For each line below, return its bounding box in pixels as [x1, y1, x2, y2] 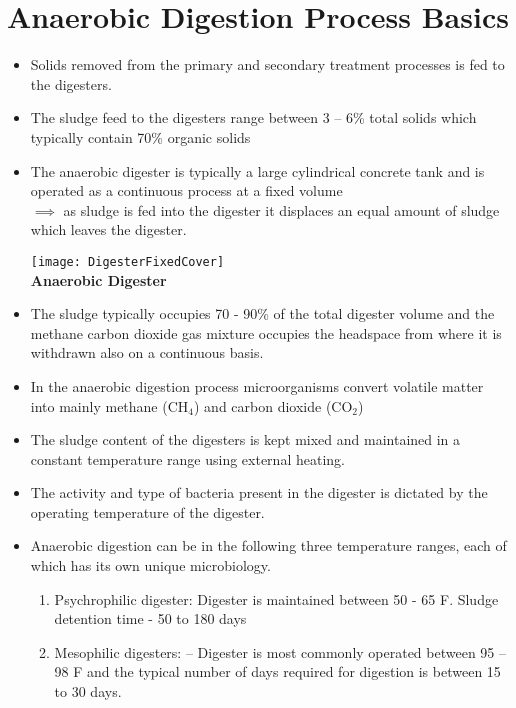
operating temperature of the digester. [30, 501, 265, 522]
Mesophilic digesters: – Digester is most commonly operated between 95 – [54, 641, 507, 662]
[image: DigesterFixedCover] [30, 254, 225, 269]
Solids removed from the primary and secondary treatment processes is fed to [30, 54, 505, 75]
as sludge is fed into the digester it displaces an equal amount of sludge [63, 199, 500, 220]
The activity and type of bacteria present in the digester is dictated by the [30, 482, 488, 503]
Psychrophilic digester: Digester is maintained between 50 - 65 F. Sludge [54, 588, 499, 609]
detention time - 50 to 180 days [54, 608, 247, 629]
